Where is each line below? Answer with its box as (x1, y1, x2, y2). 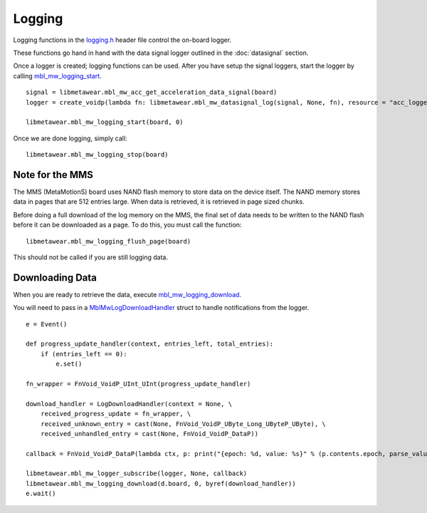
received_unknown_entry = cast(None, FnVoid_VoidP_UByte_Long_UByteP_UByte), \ (40, 420, 327, 427)
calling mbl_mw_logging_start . (13, 71, 102, 80)
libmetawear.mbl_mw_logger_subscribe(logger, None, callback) (26, 470, 248, 477)
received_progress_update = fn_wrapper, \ (40, 410, 191, 418)
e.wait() (26, 489, 56, 498)
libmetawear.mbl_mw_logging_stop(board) (26, 150, 169, 159)
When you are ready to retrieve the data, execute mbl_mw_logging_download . (13, 290, 242, 299)
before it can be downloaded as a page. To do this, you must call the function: (13, 221, 242, 229)
